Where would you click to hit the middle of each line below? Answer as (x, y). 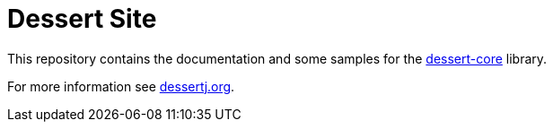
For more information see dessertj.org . (121, 86)
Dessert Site (82, 19)
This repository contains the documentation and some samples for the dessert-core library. (277, 58)
